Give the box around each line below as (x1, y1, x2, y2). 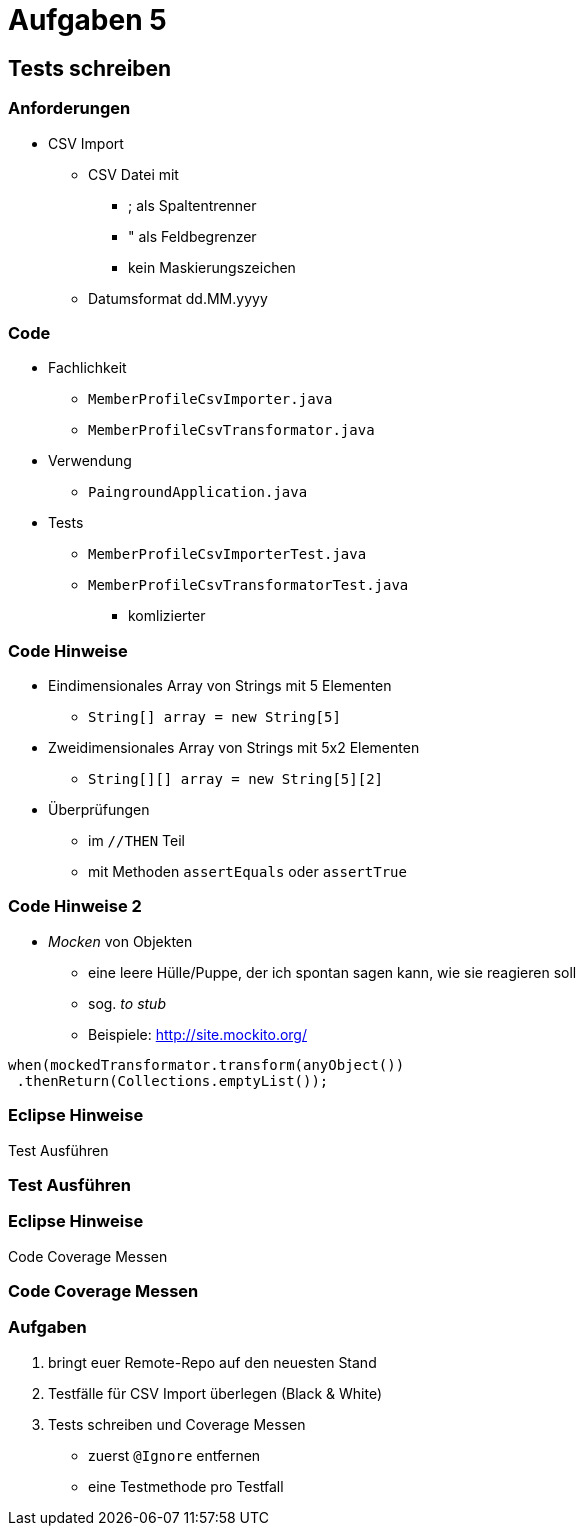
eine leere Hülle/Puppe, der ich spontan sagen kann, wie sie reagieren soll (88, 963, 577, 981)
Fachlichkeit (48, 359, 127, 377)
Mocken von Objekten (48, 932, 193, 950)
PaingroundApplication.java (88, 484, 308, 501)
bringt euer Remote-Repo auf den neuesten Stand (48, 1353, 377, 1371)
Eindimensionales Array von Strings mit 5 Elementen (48, 677, 392, 695)
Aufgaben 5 (8, 3, 167, 37)
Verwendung (48, 452, 132, 470)
